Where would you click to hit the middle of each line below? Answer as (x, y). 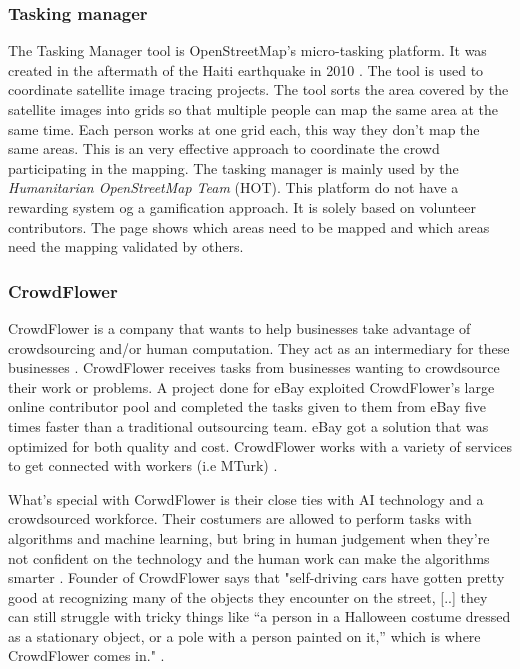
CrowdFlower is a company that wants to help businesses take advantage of (239, 327)
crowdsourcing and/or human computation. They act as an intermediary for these (259, 347)
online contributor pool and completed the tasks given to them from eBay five (247, 406)
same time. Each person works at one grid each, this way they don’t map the (244, 128)
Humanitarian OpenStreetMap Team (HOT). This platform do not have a (233, 187)
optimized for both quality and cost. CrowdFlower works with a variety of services (260, 445)
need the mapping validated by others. (126, 246)
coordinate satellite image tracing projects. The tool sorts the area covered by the (258, 89)
